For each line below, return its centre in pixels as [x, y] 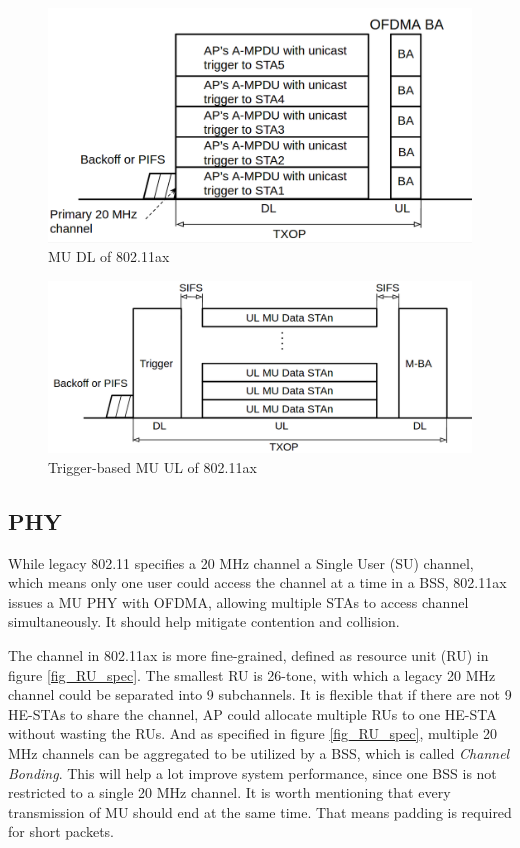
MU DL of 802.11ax [109, 256]
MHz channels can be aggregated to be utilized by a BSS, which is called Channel [259, 752]
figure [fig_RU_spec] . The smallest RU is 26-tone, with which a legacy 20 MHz [252, 674]
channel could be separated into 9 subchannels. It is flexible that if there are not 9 [260, 694]
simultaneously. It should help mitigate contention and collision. [204, 621]
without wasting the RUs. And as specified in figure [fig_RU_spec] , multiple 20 [252, 733]
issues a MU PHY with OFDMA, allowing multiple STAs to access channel [238, 601]
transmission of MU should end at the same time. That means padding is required [260, 811]
